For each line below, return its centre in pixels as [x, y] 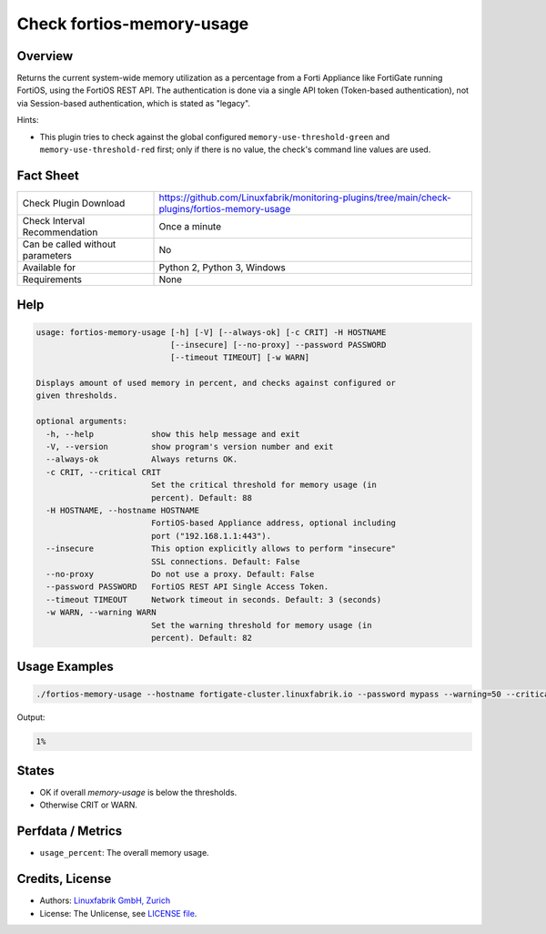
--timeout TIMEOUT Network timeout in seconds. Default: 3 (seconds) [214, 599]
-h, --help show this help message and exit [173, 434]
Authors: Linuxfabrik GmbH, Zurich [105, 900]
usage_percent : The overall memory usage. [124, 853]
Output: [31, 717]
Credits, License [64, 879]
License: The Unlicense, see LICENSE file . [118, 913]
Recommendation [60, 232]
